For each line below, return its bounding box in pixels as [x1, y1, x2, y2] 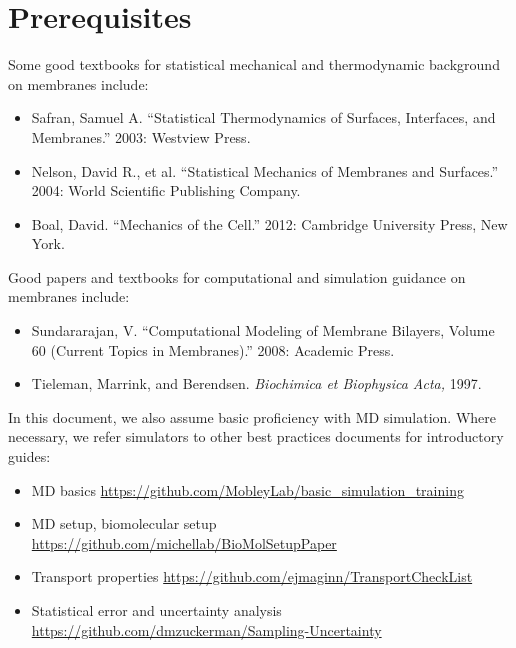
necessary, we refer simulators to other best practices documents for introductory [8, 426, 504, 447]
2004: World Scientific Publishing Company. [31, 180, 301, 201]
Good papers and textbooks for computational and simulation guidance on [8, 266, 466, 287]
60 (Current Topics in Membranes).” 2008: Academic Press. [31, 339, 395, 360]
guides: [8, 446, 51, 467]
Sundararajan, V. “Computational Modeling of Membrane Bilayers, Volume [31, 320, 495, 341]
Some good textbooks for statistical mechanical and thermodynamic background [8, 54, 500, 75]
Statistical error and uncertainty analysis [31, 600, 282, 620]
